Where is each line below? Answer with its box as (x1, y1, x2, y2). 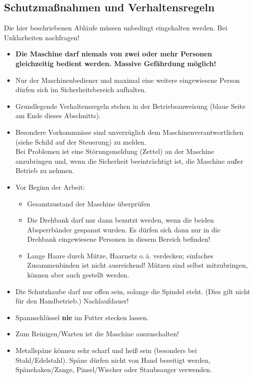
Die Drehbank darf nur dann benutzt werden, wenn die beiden (27, 215, 214, 225)
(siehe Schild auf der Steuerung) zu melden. (15, 136, 146, 147)
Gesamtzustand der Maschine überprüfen (27, 198, 150, 208)
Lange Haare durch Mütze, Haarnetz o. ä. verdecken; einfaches (27, 250, 213, 260)
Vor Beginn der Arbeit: (15, 181, 85, 192)
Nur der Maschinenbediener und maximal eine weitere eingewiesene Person (15, 75, 240, 85)
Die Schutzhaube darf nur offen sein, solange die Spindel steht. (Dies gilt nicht (15, 286, 251, 296)
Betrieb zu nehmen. (15, 165, 74, 176)
